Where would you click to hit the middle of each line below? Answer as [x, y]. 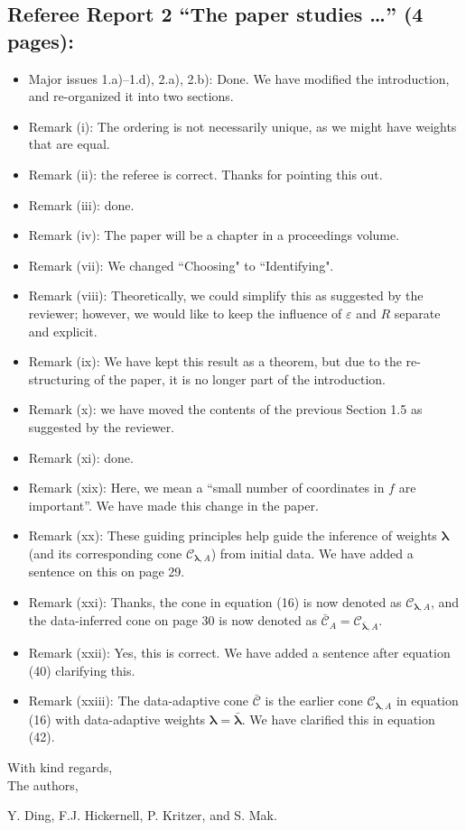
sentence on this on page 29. [107, 572]
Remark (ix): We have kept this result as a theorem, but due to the [215, 361]
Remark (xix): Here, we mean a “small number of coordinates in [206, 488]
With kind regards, [60, 766]
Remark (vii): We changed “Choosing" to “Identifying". [181, 265]
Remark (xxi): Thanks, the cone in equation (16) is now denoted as [215, 601]
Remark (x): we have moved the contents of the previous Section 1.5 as [225, 409]
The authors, [43, 784]
